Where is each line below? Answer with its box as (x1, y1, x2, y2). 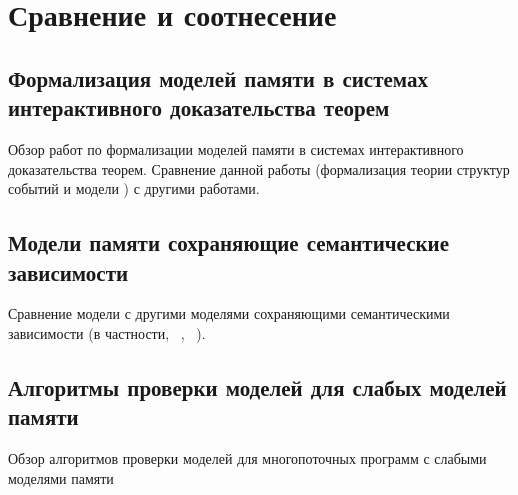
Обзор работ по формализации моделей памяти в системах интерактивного (8, 138, 464, 159)
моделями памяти (8, 467, 114, 488)
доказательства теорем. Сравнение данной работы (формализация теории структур (8, 158, 510, 179)
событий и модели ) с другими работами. (8, 178, 260, 199)
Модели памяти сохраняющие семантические (8, 227, 450, 258)
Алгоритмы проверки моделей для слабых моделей (8, 371, 507, 402)
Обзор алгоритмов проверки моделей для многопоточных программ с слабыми (8, 448, 487, 469)
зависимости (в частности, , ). (8, 322, 206, 343)
